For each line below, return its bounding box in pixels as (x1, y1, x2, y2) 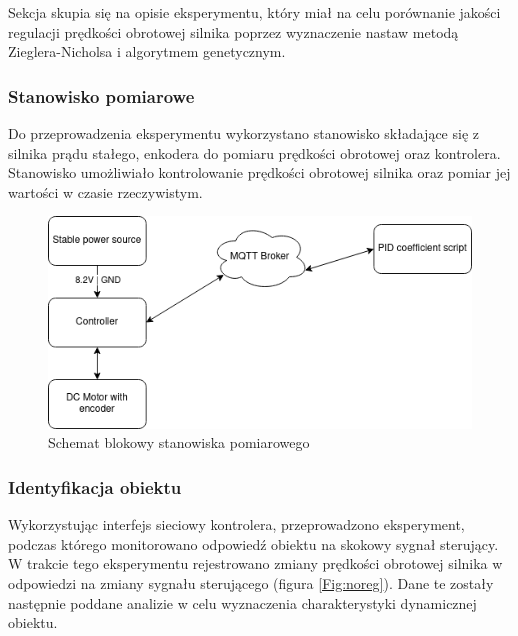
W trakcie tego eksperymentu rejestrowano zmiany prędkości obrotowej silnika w (8, 553, 503, 574)
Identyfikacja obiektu (8, 474, 182, 499)
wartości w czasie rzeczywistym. (8, 181, 203, 202)
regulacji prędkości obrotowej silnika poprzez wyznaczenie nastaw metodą (8, 21, 459, 42)
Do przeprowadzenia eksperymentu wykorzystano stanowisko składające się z (8, 123, 479, 143)
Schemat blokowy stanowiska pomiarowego (48, 432, 310, 453)
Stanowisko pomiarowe (8, 83, 195, 108)
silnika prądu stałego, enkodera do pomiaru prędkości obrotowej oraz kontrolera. (8, 142, 501, 163)
